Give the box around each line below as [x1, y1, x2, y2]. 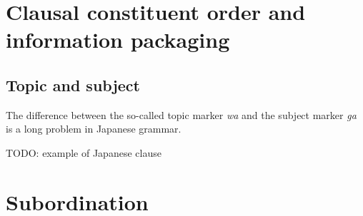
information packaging [6, 25, 230, 54]
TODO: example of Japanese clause [6, 145, 161, 160]
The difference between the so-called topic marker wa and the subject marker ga [6, 107, 357, 122]
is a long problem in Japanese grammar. [6, 121, 181, 136]
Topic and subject [6, 73, 140, 96]
